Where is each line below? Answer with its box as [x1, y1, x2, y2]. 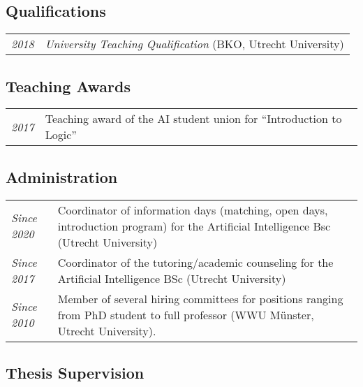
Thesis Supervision [6, 362, 145, 383]
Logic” [45, 126, 77, 143]
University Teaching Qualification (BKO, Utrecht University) [45, 36, 344, 52]
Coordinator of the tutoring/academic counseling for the [57, 254, 334, 270]
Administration [6, 166, 118, 187]
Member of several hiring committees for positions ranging [57, 290, 343, 307]
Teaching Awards [6, 75, 131, 96]
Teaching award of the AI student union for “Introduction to [45, 110, 342, 127]
